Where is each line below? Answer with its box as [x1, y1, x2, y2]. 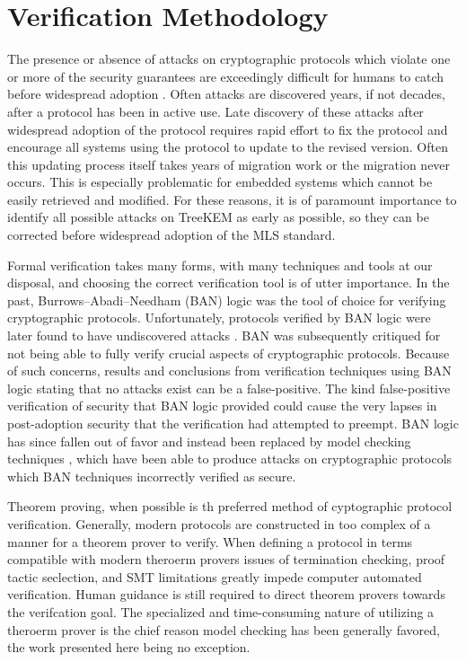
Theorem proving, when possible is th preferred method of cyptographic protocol [7, 497, 453, 516]
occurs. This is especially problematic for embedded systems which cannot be [7, 172, 433, 191]
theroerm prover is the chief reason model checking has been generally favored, [7, 620, 440, 639]
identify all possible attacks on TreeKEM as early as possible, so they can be [7, 207, 429, 226]
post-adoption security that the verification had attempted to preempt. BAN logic [7, 414, 459, 432]
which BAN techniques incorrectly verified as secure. [7, 466, 296, 485]
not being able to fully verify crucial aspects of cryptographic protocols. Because [7, 343, 450, 362]
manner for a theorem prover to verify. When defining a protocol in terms [7, 532, 413, 551]
